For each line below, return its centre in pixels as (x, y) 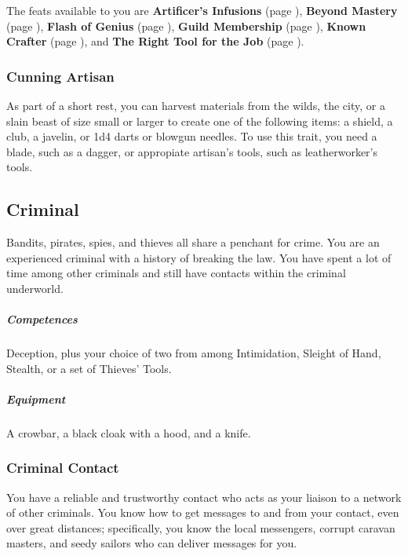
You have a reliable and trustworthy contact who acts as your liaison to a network (204, 497)
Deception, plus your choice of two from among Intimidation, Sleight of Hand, (194, 353)
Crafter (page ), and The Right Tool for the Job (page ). (155, 41)
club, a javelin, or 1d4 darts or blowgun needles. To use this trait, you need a (192, 136)
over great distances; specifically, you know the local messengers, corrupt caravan (201, 527)
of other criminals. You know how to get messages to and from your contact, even (203, 512)
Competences (42, 319)
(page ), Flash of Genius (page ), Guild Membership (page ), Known (186, 26)
